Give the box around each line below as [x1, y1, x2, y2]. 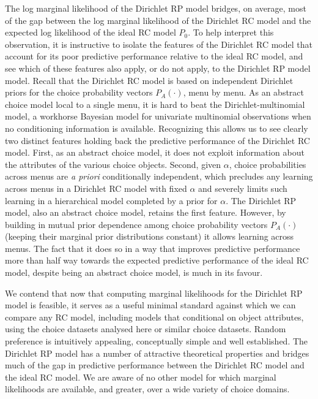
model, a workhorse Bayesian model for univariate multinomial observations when [5, 110, 311, 123]
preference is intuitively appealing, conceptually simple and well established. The [5, 335, 308, 348]
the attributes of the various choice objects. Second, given [5, 158, 221, 170]
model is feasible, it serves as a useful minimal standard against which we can [5, 298, 296, 311]
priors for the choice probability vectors [5, 86, 153, 99]
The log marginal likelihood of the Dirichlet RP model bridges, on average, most [5, 2, 306, 14]
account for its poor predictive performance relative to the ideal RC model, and [5, 50, 303, 63]
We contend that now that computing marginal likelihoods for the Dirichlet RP [5, 286, 303, 299]
